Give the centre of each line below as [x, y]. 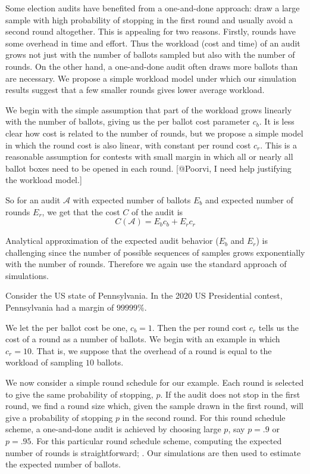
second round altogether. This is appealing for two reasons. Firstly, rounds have [151, 31]
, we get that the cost [81, 211]
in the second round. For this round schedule [204, 417]
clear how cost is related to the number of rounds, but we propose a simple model [154, 133]
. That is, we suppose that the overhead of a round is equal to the [151, 350]
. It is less [277, 121]
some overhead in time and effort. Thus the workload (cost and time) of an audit [153, 43]
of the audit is [157, 211]
